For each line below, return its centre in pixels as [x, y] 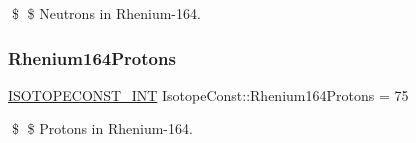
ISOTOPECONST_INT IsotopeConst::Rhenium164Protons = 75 [208, 94]
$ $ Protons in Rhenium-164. [102, 128]
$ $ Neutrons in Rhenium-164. [106, 13]
